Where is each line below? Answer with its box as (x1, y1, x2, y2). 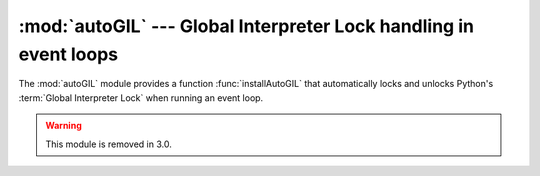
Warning (45, 120, 82, 132)
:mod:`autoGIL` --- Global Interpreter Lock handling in (18, 15, 475, 37)
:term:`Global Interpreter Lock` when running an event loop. (18, 91, 264, 104)
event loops (18, 43, 119, 65)
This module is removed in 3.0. (45, 138, 172, 150)
